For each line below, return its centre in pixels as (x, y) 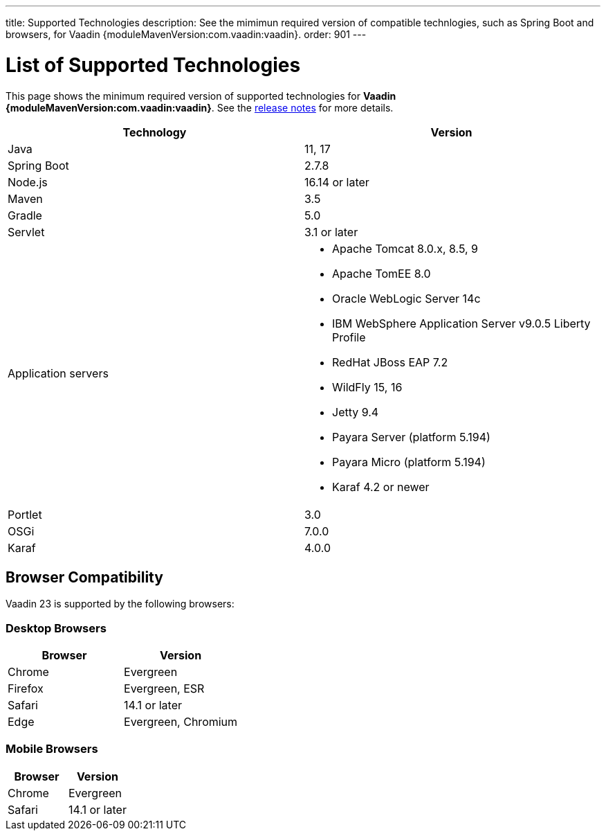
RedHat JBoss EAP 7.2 (390, 362)
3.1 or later (331, 232)
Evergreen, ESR (164, 689)
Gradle (25, 215)
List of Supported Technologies (153, 65)
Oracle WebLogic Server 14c (406, 298)
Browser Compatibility (84, 577)
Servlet (26, 232)
